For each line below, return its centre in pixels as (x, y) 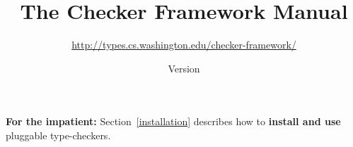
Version (184, 68)
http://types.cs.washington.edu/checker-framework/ (184, 45)
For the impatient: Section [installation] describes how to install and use (173, 121)
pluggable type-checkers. (58, 135)
